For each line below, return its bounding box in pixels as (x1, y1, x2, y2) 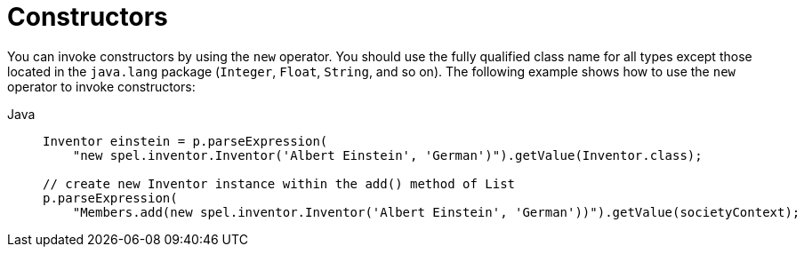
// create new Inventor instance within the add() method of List (43, 176, 516, 191)
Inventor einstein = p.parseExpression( (43, 133, 328, 148)
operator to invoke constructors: (7, 78, 196, 94)
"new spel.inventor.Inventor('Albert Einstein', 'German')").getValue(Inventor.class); (72, 147, 703, 163)
